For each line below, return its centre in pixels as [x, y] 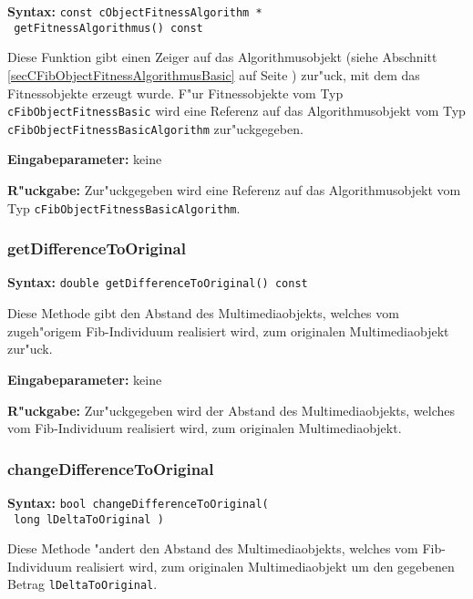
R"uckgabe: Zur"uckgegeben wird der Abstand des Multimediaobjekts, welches [231, 410]
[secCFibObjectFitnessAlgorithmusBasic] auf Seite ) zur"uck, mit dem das [214, 74]
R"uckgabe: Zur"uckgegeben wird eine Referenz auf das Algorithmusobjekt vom [234, 190]
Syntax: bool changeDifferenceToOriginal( [138, 502]
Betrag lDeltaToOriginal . [82, 584]
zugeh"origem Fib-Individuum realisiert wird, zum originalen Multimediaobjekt [228, 330]
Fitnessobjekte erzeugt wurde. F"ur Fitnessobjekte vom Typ [175, 93]
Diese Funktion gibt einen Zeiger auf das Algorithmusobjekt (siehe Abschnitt [222, 57]
